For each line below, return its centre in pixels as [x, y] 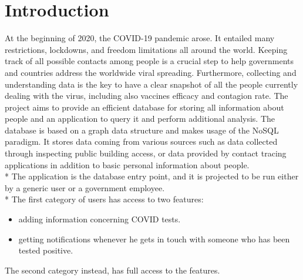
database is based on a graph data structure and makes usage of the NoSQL [142, 130]
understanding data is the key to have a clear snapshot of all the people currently [151, 84]
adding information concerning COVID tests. [100, 219]
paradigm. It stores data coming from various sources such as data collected [141, 141]
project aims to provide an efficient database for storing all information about [144, 107]
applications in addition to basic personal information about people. [127, 164]
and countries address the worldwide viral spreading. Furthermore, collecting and [151, 72]
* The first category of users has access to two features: [104, 199]
